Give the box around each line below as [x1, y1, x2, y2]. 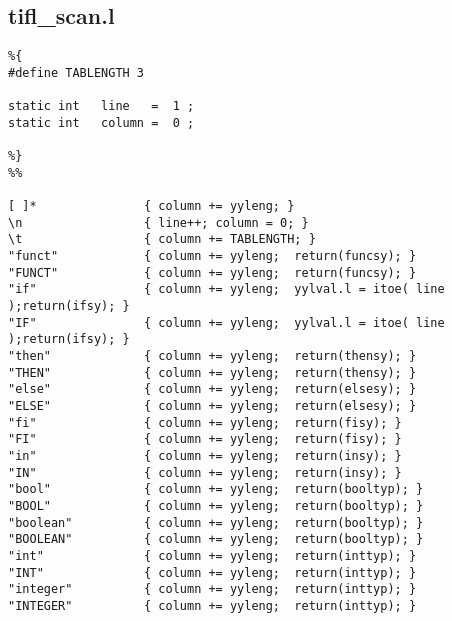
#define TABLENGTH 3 [8, 65, 145, 80]
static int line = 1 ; [8, 99, 195, 114]
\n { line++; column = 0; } [8, 215, 309, 230]
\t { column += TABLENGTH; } [8, 232, 316, 247]
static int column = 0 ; [8, 115, 195, 130]
